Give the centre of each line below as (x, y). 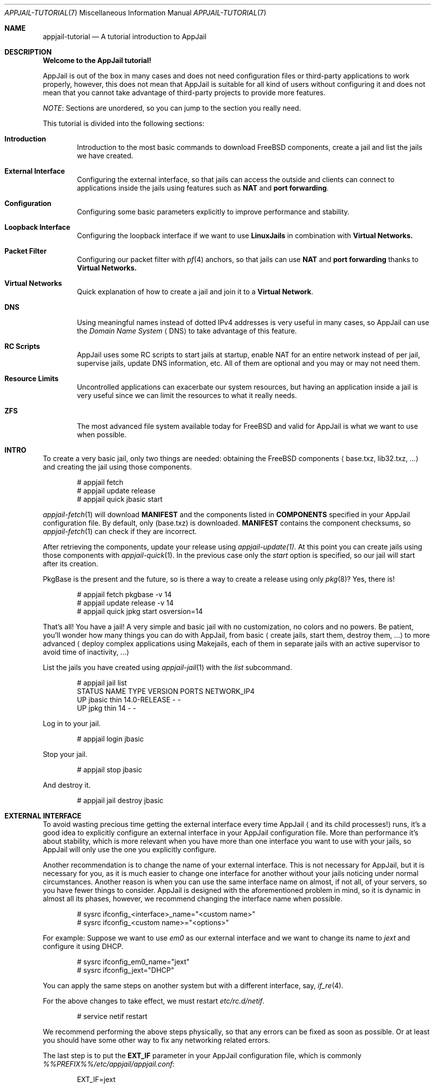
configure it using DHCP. (83, 946)
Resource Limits (31, 378)
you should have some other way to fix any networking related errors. (156, 1040)
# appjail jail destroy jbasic (120, 800)
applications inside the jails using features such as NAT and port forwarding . (203, 188)
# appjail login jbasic (110, 739)
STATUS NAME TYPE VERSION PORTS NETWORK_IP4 (166, 691)
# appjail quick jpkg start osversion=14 (140, 611)
